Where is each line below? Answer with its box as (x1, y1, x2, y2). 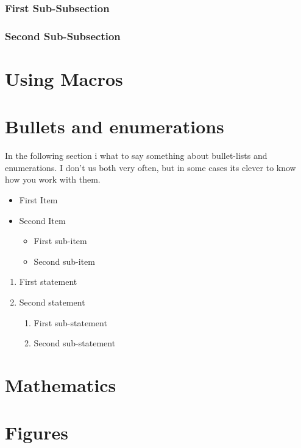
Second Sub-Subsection (5, 28, 121, 43)
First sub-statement (34, 316, 107, 329)
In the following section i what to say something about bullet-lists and (5, 149, 267, 162)
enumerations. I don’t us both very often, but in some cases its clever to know (5, 161, 296, 173)
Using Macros (5, 66, 123, 91)
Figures (5, 420, 68, 445)
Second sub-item (34, 254, 96, 267)
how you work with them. (5, 173, 101, 186)
